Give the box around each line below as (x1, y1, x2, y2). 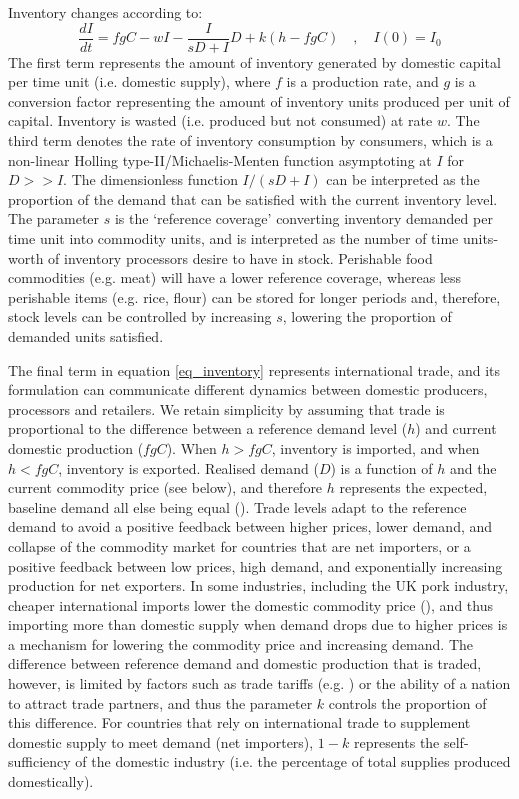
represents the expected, (339, 477, 488, 498)
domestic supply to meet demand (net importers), (8, 731, 314, 752)
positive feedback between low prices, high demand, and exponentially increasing (8, 555, 503, 576)
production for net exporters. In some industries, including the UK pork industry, (8, 575, 509, 596)
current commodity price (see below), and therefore (8, 477, 323, 498)
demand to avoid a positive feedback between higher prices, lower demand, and (8, 516, 493, 537)
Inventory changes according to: (8, 2, 203, 22)
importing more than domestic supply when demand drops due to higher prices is (8, 614, 508, 635)
